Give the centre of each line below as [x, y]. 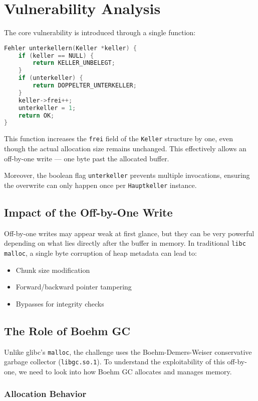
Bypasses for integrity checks [60, 303]
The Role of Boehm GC [67, 330]
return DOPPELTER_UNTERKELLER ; [85, 86]
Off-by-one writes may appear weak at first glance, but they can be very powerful [129, 233]
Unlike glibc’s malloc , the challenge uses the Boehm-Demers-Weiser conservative [128, 352]
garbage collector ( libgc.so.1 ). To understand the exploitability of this [114, 362]
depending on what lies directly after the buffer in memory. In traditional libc [125, 243]
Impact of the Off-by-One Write [88, 212]
